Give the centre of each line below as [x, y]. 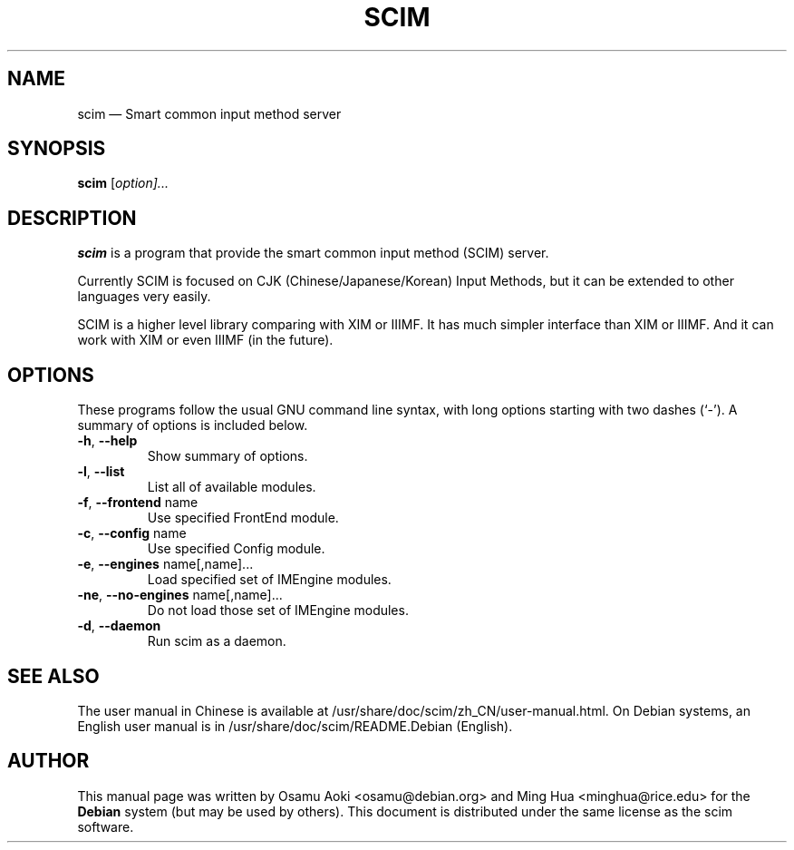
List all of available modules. [232, 487]
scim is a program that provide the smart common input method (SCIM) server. [313, 253]
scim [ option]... [123, 183]
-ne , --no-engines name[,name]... [180, 595]
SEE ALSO [53, 676]
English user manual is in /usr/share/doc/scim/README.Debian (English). [295, 726]
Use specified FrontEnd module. [243, 518]
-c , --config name [132, 533]
